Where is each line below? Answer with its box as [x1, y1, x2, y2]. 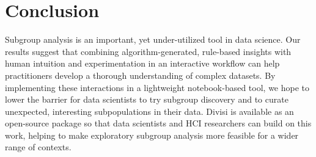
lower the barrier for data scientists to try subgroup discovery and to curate [5, 93, 288, 106]
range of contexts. [5, 141, 72, 153]
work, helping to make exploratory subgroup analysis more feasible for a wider [5, 128, 299, 141]
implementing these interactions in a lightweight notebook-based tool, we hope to [5, 81, 310, 93]
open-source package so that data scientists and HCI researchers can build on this [5, 117, 312, 130]
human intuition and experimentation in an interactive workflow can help [5, 57, 280, 70]
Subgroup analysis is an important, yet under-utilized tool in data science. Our [5, 33, 301, 46]
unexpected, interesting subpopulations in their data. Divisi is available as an [5, 104, 294, 117]
